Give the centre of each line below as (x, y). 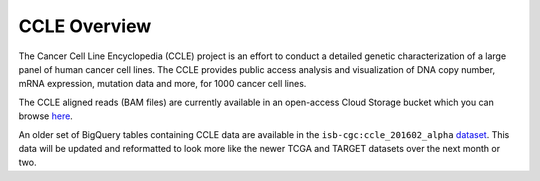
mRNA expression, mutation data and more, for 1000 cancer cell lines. (162, 84)
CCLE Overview (85, 26)
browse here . (46, 116)
